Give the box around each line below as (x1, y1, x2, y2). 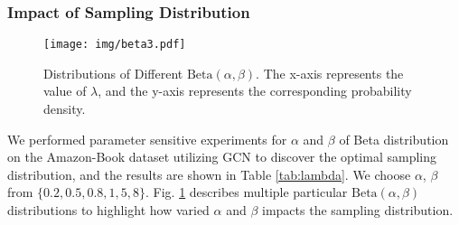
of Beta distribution (339, 129, 449, 148)
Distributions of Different (43, 63, 183, 82)
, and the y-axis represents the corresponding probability (98, 81, 412, 100)
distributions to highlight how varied (7, 201, 210, 220)
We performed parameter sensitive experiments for (7, 129, 287, 148)
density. (43, 99, 86, 118)
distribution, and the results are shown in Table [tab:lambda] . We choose (7, 164, 411, 183)
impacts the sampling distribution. (262, 201, 454, 220)
